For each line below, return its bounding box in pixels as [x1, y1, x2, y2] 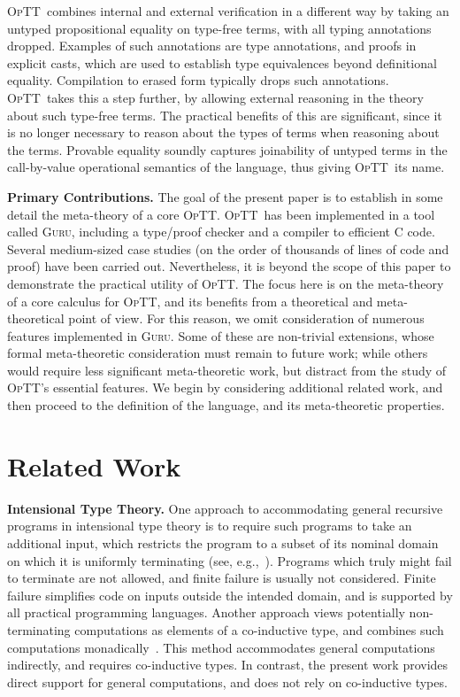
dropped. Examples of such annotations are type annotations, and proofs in [7, 36, 417, 55]
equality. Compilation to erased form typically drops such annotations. [7, 71, 389, 89]
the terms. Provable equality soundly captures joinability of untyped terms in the [7, 140, 448, 159]
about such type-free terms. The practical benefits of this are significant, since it [7, 105, 442, 124]
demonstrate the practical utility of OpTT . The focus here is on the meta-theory [7, 274, 444, 292]
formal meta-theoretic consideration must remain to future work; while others [7, 344, 428, 362]
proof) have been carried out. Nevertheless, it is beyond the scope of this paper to [7, 257, 451, 275]
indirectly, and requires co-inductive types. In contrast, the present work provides [7, 655, 448, 674]
